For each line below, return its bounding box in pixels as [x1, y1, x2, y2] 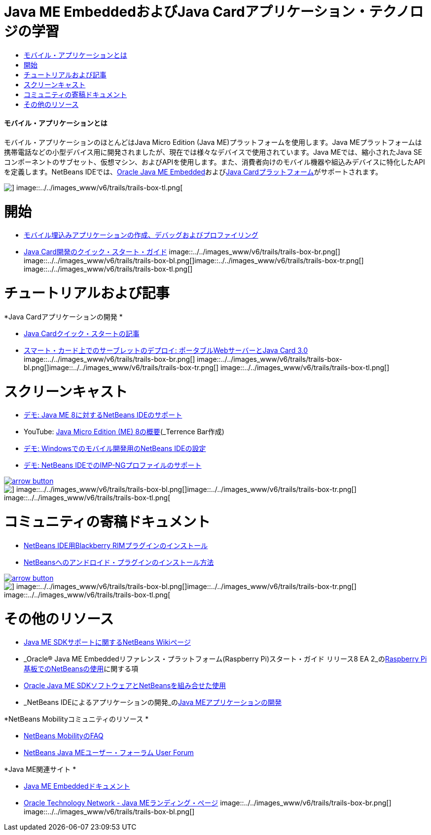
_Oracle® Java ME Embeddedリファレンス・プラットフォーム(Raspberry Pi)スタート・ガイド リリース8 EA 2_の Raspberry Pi [24, 655, 427, 663]
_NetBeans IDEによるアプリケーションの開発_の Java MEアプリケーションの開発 [24, 698, 282, 707]
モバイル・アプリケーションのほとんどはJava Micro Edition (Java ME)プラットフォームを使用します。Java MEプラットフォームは [4, 138, 422, 146]
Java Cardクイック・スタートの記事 [24, 329, 140, 338]
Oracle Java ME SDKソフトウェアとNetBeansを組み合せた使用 [24, 681, 226, 690]
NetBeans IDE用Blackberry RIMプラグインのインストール [24, 541, 208, 550]
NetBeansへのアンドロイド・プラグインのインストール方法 [24, 557, 214, 566]
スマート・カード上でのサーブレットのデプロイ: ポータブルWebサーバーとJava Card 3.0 [24, 346, 308, 354]
